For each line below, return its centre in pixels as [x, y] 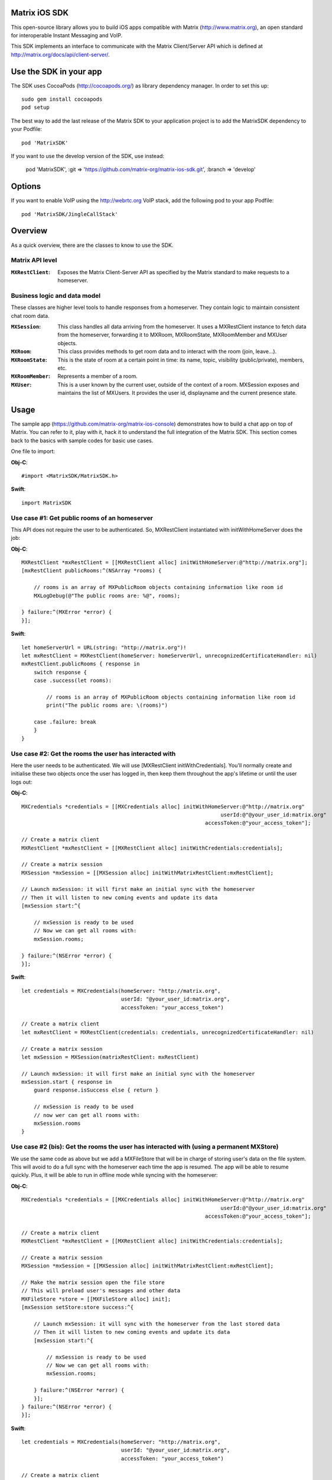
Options [26, 186]
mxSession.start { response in [67, 1082]
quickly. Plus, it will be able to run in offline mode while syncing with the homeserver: [114, 1175]
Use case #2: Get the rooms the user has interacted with [93, 754]
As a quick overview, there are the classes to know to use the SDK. [92, 245]
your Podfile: [27, 129]
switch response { [60, 672]
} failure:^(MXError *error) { [67, 612]
